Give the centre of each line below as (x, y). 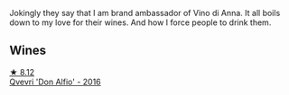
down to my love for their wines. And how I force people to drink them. (140, 22)
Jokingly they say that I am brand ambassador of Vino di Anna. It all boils (145, 13)
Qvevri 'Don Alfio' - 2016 (55, 82)
